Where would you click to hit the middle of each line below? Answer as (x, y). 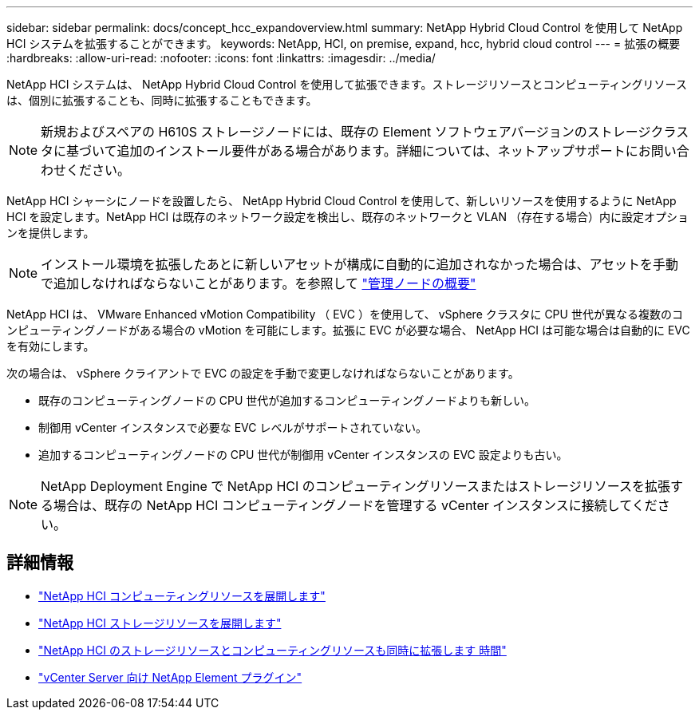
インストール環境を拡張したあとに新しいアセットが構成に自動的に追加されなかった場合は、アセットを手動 (360, 264)
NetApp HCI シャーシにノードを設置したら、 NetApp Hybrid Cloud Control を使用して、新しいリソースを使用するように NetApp (342, 201)
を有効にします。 (51, 346)
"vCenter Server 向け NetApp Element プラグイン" (170, 677)
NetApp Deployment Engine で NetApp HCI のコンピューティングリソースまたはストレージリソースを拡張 (355, 486)
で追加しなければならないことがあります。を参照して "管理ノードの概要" (259, 283)
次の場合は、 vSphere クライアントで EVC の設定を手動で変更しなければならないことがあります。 (263, 373)
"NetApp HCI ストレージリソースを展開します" (160, 623)
